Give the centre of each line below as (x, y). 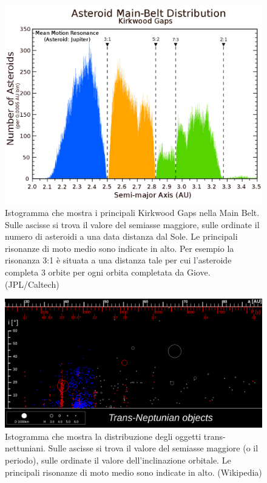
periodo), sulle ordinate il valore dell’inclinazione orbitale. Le (118, 460)
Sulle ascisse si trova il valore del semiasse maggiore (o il (153, 448)
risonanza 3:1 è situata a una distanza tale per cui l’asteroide (118, 260)
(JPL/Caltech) (32, 284)
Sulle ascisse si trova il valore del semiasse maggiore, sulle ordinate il (132, 224)
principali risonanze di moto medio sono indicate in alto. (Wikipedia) (133, 472)
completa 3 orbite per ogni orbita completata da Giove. (108, 272)
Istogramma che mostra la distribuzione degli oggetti (103, 436)
